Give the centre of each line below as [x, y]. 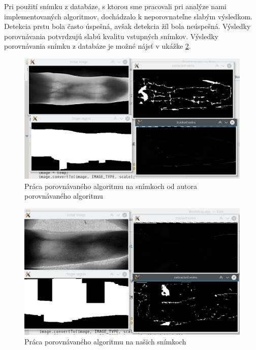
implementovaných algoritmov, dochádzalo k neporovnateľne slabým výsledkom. [128, 16]
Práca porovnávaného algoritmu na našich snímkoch [105, 342]
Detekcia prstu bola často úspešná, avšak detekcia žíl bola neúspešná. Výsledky [127, 26]
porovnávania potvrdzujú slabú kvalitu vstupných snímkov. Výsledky [111, 36]
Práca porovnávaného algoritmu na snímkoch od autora [111, 186]
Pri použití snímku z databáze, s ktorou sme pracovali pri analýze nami [115, 6]
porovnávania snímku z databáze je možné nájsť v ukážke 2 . [98, 46]
